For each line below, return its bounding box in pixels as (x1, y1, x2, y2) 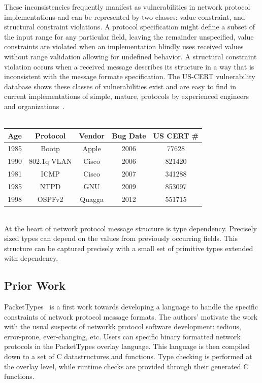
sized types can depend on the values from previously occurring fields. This (4, 233, 238, 243)
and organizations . (4, 100, 65, 111)
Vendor (79, 130, 105, 141)
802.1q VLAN (29, 156, 72, 166)
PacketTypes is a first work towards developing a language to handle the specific (4, 301, 258, 312)
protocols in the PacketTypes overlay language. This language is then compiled (4, 341, 250, 352)
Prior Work (4, 277, 65, 293)
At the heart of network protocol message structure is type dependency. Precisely (4, 223, 257, 233)
